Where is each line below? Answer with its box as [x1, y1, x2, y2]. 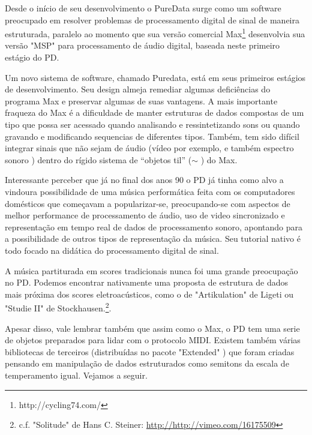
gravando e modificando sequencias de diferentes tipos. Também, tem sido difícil [5, 130, 299, 142]
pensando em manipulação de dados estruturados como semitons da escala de [5, 357, 289, 370]
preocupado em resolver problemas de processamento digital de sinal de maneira [5, 13, 299, 26]
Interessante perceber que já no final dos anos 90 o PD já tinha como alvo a [5, 173, 284, 186]
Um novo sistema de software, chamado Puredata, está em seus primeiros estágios [5, 71, 306, 83]
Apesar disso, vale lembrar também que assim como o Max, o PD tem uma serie [5, 322, 300, 334]
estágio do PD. [5, 51, 59, 64]
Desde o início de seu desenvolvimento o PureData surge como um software [5, 2, 281, 14]
